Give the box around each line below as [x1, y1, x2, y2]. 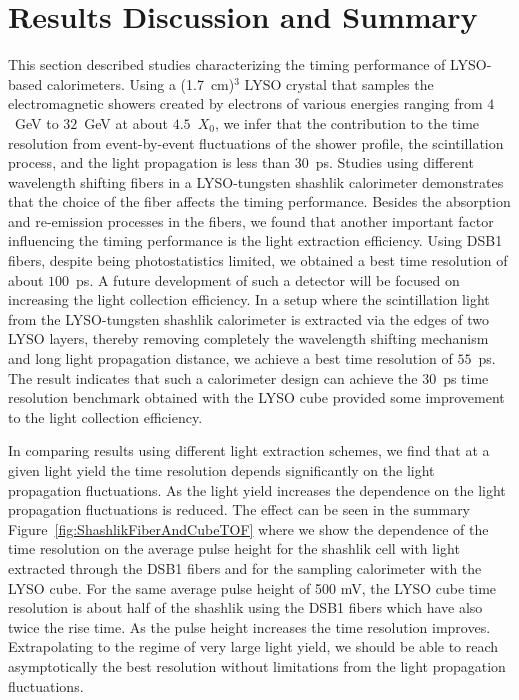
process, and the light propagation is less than [8, 152, 291, 173]
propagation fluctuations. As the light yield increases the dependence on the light [8, 479, 506, 500]
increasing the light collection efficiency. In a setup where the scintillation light [8, 289, 490, 310]
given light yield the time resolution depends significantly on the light [8, 460, 435, 480]
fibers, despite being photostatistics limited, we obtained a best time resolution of [8, 250, 508, 271]
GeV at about [84, 112, 169, 133]
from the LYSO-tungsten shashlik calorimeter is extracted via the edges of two [8, 308, 489, 329]
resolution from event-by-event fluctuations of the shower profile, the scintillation [8, 132, 504, 153]
